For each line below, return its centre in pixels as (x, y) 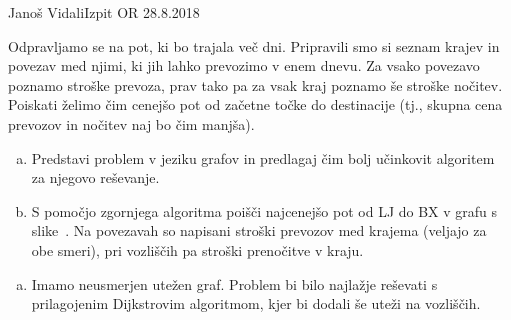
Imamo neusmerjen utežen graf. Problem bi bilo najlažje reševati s (234, 283)
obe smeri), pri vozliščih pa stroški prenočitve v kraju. (197, 249)
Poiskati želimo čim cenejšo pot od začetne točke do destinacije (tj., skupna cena (255, 104)
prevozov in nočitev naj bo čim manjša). (131, 123)
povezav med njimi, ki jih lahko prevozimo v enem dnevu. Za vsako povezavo (244, 65)
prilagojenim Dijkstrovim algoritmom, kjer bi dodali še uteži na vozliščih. (256, 303)
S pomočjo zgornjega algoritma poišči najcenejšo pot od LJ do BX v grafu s (264, 210)
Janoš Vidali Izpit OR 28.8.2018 (104, 12)
